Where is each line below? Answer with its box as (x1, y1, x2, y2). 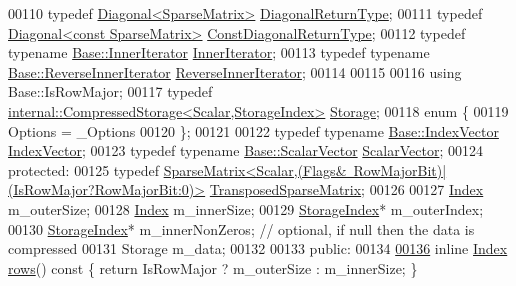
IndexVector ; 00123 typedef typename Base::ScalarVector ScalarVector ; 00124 (8, 140, 483, 161)
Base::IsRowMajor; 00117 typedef (8, 81, 213, 102)
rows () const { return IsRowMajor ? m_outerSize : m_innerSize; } (8, 257, 418, 278)
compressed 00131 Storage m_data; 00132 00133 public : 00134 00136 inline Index (8, 238, 508, 259)
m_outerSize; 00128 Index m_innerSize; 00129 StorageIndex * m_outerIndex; (8, 198, 484, 219)
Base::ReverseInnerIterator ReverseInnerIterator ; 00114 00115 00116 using (8, 61, 462, 82)
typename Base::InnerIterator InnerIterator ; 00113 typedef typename (8, 42, 430, 63)
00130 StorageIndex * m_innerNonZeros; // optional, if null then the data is (8, 218, 475, 239)
